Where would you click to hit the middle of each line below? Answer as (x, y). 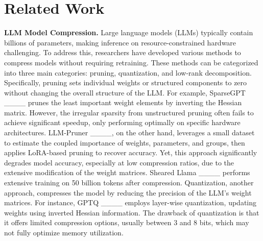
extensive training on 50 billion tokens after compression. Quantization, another (129, 183)
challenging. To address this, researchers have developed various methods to (123, 52)
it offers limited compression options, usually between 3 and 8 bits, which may (127, 222)
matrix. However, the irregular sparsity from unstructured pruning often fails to (129, 112)
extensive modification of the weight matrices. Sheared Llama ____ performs (127, 172)
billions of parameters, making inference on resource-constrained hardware (120, 42)
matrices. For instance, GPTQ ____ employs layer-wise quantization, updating (130, 202)
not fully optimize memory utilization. (64, 232)
